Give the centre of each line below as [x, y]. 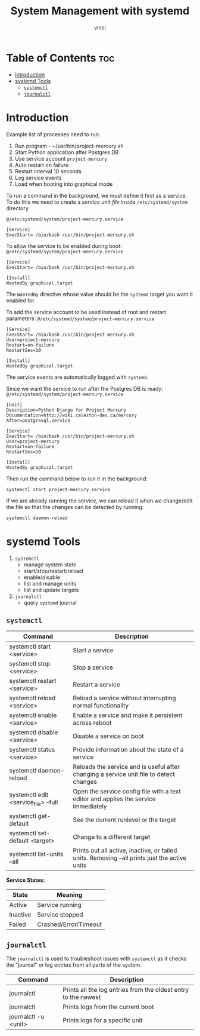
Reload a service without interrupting [125, 698]
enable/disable [42, 577]
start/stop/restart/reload [53, 571]
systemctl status [32, 750]
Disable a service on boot [108, 736]
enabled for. [21, 301]
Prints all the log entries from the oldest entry [126, 990]
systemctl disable [34, 732]
